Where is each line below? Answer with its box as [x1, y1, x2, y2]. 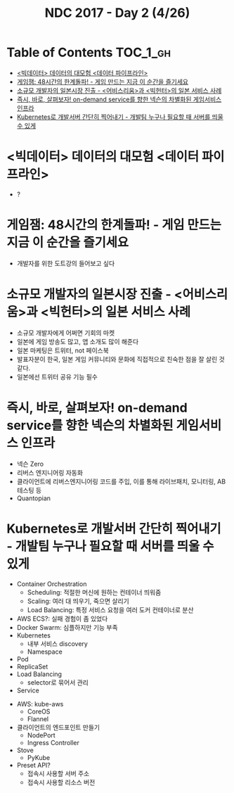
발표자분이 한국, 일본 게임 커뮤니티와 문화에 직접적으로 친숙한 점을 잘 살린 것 [16, 355, 226, 363]
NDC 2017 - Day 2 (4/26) [44, 5, 190, 21]
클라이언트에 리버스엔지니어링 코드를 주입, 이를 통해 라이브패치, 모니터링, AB [16, 477, 226, 486]
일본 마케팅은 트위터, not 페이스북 [16, 346, 110, 355]
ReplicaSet [16, 662, 48, 671]
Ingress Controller [27, 738, 80, 747]
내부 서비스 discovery [27, 639, 89, 648]
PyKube [27, 753, 51, 761]
